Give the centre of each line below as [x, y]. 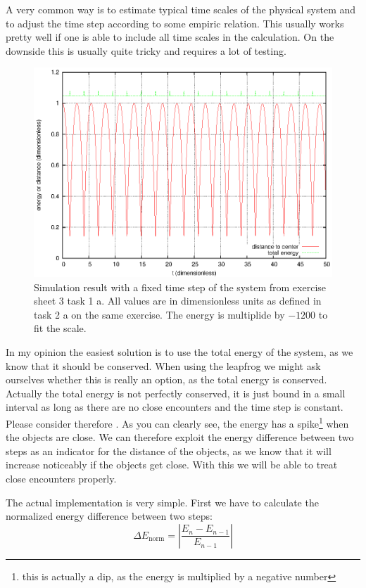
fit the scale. [60, 328]
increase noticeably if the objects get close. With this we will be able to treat [172, 465]
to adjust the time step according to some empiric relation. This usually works [175, 23]
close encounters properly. [61, 478]
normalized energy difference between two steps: [109, 516]
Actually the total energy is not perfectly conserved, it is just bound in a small [176, 393]
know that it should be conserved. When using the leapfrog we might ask [163, 365]
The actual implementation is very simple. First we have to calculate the [162, 502]
